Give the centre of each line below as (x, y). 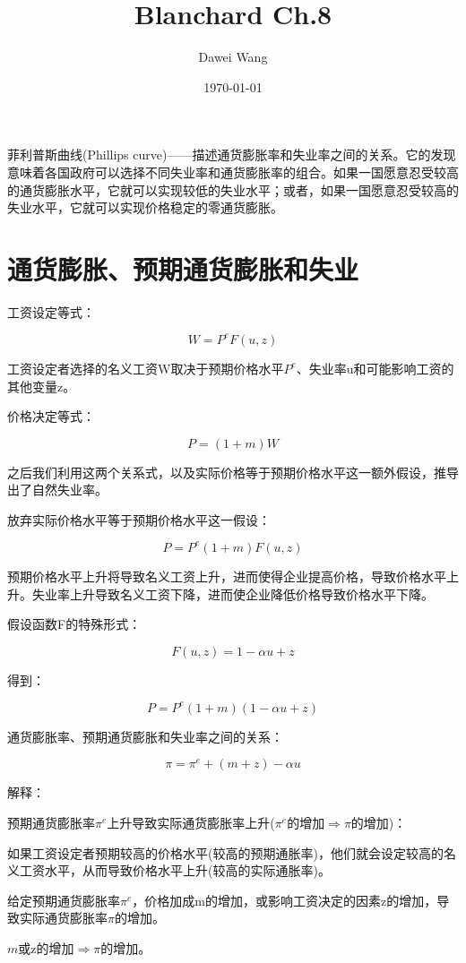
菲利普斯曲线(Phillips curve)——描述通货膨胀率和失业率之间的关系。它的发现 (232, 155)
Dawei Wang (233, 57)
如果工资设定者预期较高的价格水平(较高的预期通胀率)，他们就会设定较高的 (225, 852)
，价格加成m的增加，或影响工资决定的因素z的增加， (285, 900)
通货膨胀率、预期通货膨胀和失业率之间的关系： (145, 736)
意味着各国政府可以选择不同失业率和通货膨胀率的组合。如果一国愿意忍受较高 (233, 172)
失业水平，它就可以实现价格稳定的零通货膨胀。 (145, 207)
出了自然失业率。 (57, 490)
